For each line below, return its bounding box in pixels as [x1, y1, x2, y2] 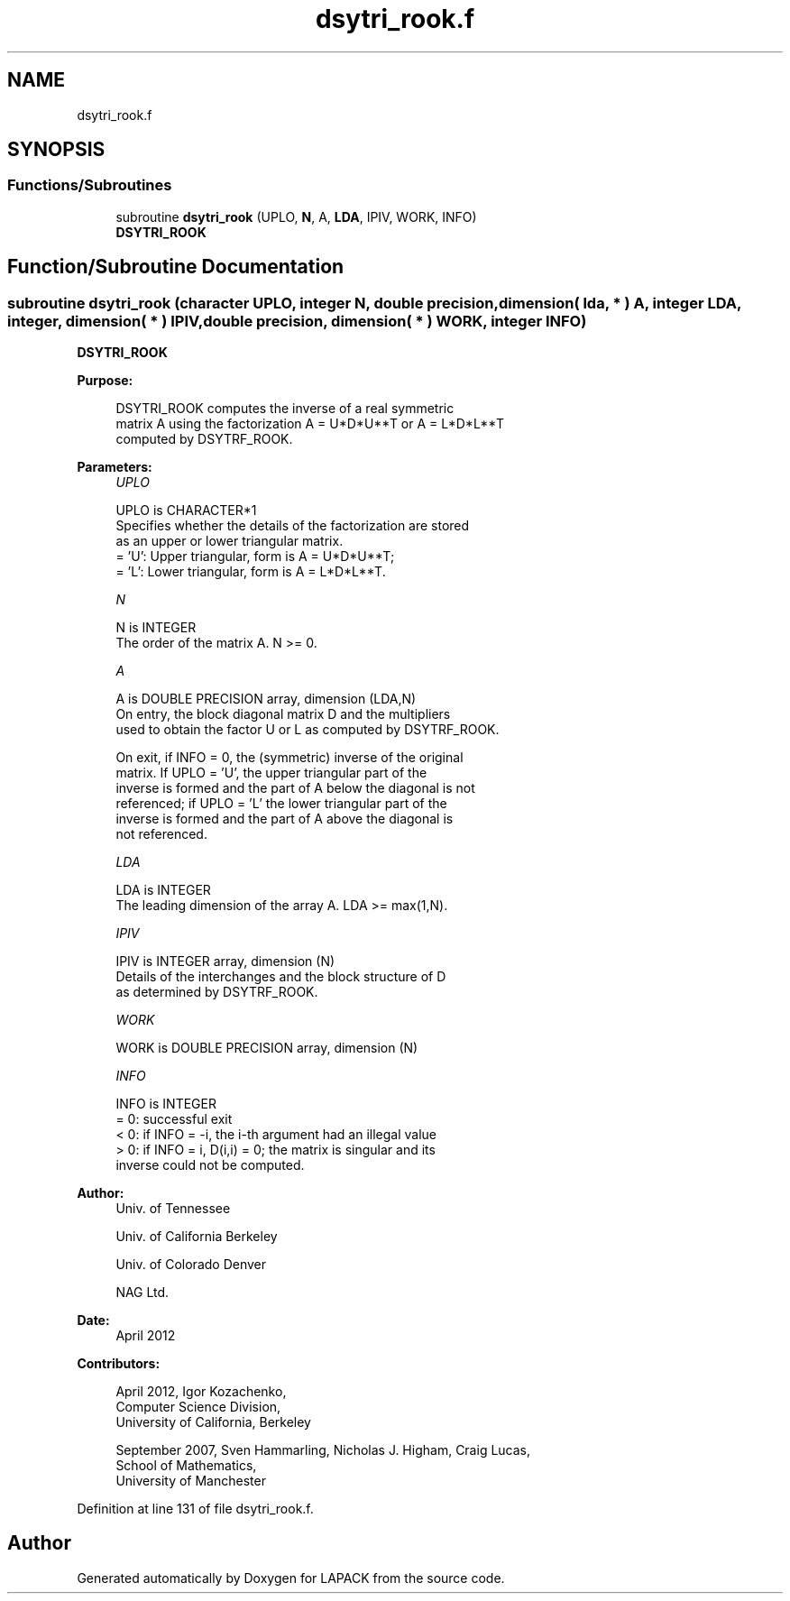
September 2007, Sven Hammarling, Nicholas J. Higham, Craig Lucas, [115, 1442, 531, 1458]
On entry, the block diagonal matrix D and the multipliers [115, 706, 451, 722]
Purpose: [77, 373, 133, 389]
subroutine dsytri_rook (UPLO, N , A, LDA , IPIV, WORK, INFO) [115, 208, 477, 225]
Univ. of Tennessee [115, 1201, 231, 1217]
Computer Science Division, [115, 1399, 281, 1415]
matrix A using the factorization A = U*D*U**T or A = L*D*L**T [115, 416, 504, 432]
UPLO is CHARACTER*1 [115, 502, 257, 519]
